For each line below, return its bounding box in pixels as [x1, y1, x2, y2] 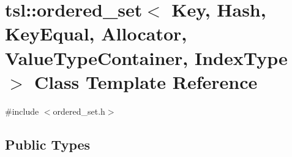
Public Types [5, 134, 91, 153]
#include [5, 104, 39, 117]
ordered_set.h [53, 104, 105, 117]
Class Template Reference [34, 69, 258, 94]
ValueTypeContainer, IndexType [5, 45, 288, 70]
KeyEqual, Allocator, [5, 21, 187, 46]
